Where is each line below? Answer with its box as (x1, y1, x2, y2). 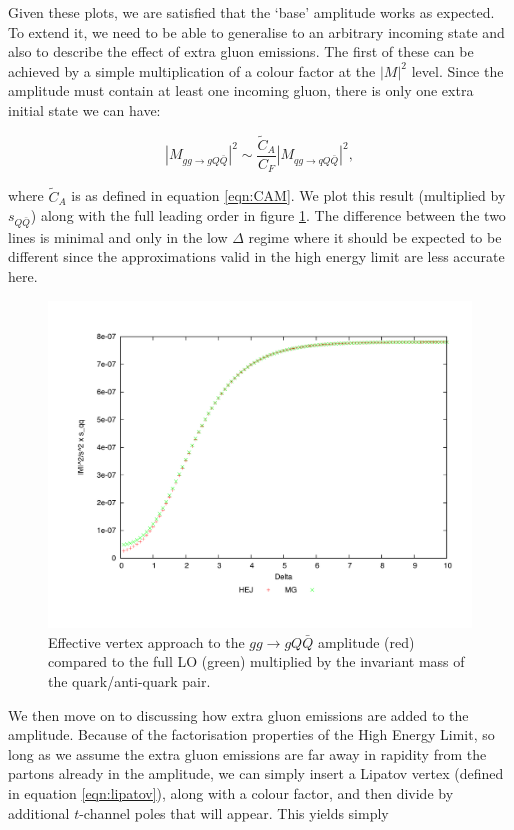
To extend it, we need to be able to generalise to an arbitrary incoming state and (8, 21, 505, 42)
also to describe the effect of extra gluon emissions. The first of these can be (8, 41, 474, 62)
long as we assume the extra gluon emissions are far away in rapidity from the (8, 743, 487, 764)
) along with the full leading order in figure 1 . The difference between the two (30, 205, 506, 226)
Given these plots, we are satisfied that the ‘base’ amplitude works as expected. (8, 2, 495, 22)
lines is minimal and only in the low (8, 226, 228, 247)
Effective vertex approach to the (48, 631, 245, 652)
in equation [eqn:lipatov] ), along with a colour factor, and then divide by (8, 782, 454, 803)
